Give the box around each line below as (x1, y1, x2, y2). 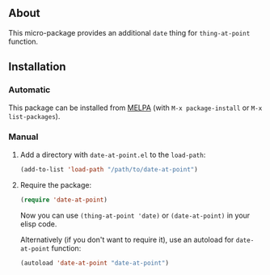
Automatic (8, 84, 51, 95)
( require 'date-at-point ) (19, 196, 108, 204)
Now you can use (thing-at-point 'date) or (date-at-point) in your (19, 210, 251, 220)
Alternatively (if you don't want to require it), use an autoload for (19, 235, 234, 244)
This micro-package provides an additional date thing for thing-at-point (8, 27, 251, 37)
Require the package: (19, 180, 91, 189)
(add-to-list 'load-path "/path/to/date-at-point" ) (19, 165, 198, 173)
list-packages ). (8, 111, 61, 121)
